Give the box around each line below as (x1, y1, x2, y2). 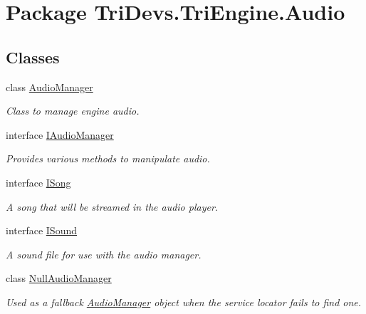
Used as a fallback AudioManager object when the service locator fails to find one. (6, 294, 362, 309)
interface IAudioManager (6, 127, 114, 142)
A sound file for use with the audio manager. (6, 246, 202, 261)
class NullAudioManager (6, 271, 112, 286)
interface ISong (6, 174, 71, 189)
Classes (6, 46, 60, 68)
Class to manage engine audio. (6, 103, 140, 118)
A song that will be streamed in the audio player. (6, 199, 219, 214)
